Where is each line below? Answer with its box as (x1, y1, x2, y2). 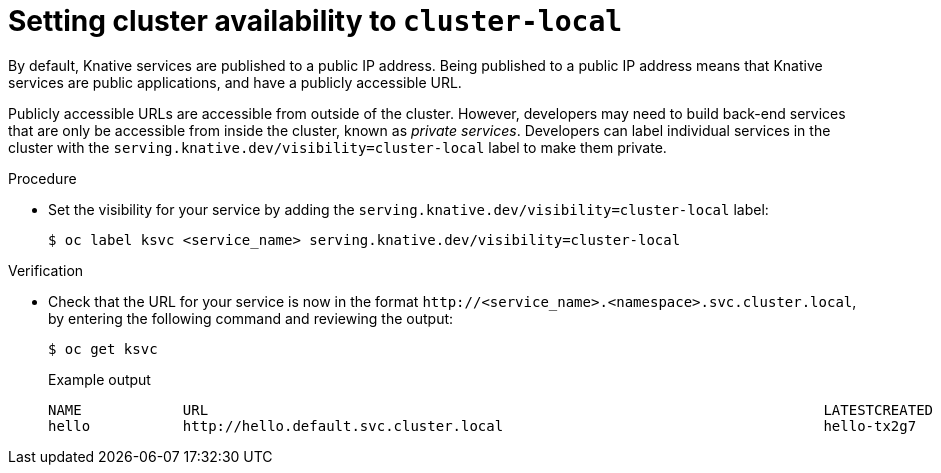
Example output (48, 370, 151, 388)
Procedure (8, 169, 77, 187)
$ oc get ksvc (48, 340, 158, 357)
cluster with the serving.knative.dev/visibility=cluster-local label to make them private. (8, 138, 667, 156)
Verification (8, 261, 84, 279)
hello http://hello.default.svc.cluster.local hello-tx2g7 (48, 417, 917, 434)
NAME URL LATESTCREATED (48, 401, 934, 418)
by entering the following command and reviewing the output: (48, 309, 454, 327)
